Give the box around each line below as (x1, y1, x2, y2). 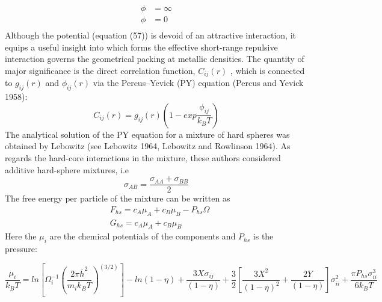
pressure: (5, 242, 37, 255)
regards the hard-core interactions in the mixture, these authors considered (5, 151, 281, 164)
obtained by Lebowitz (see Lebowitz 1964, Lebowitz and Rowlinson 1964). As (5, 140, 291, 152)
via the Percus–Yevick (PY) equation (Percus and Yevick (93, 76, 304, 89)
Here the (5, 230, 37, 242)
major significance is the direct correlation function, (5, 64, 196, 76)
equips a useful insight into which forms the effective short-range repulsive (5, 40, 278, 53)
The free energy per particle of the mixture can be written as (5, 192, 230, 205)
